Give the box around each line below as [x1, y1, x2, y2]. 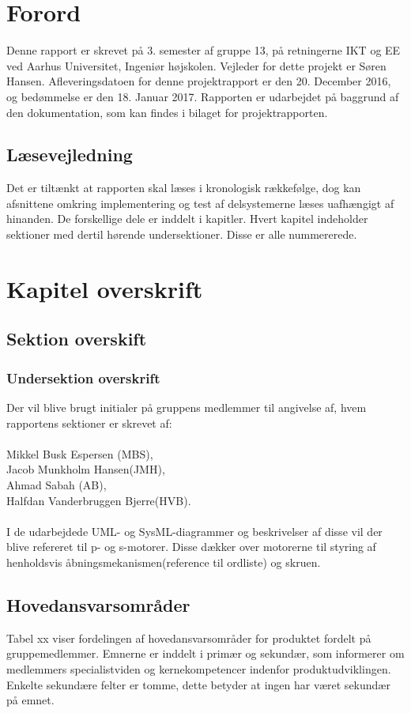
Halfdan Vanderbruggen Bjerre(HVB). [6, 492, 191, 508]
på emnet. [6, 692, 55, 708]
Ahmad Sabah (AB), [6, 477, 107, 493]
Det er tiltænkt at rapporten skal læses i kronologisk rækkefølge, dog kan [6, 179, 361, 196]
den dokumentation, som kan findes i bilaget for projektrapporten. [6, 104, 328, 120]
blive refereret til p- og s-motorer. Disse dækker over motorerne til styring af [6, 538, 376, 555]
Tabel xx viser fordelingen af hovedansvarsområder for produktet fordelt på [6, 629, 371, 646]
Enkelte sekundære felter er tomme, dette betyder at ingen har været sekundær [6, 676, 390, 692]
